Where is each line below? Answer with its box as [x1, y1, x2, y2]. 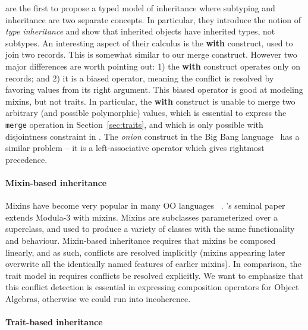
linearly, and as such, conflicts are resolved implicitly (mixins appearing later [5, 246, 285, 258]
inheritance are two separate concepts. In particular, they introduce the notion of [5, 13, 301, 26]
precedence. [5, 153, 48, 165]
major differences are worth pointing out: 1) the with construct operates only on [5, 59, 301, 72]
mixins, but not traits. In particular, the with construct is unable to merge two [5, 95, 296, 107]
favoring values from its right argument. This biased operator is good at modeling [5, 83, 303, 96]
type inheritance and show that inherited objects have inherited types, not [5, 25, 275, 37]
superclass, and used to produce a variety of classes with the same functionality [5, 222, 295, 235]
